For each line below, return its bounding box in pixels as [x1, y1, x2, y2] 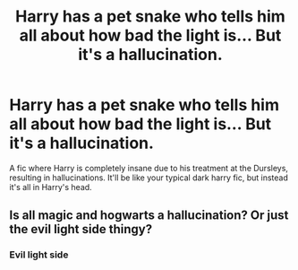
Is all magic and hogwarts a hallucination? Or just [9, 208, 289, 223]
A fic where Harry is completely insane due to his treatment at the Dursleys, [9, 162, 289, 173]
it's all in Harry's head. [9, 181, 92, 192]
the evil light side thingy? [9, 222, 153, 237]
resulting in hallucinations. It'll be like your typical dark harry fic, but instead [9, 172, 289, 183]
